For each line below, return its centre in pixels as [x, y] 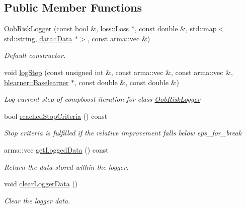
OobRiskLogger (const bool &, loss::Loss [67, 28]
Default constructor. [35, 55]
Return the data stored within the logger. [66, 166]
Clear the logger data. [37, 200]
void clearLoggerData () [41, 184]
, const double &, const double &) [127, 82]
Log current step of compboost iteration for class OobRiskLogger [102, 99]
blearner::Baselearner [36, 82]
